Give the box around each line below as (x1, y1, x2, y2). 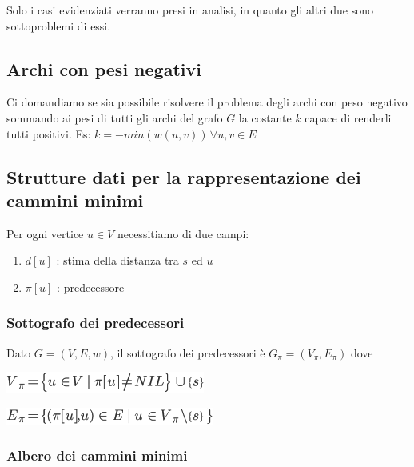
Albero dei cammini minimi (6, 445, 188, 465)
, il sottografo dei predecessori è (109, 344, 265, 361)
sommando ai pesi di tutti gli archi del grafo (6, 109, 223, 126)
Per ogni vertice (6, 225, 84, 241)
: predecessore (57, 278, 125, 295)
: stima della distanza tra (56, 252, 179, 269)
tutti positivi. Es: (6, 125, 91, 142)
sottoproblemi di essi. (6, 17, 111, 34)
